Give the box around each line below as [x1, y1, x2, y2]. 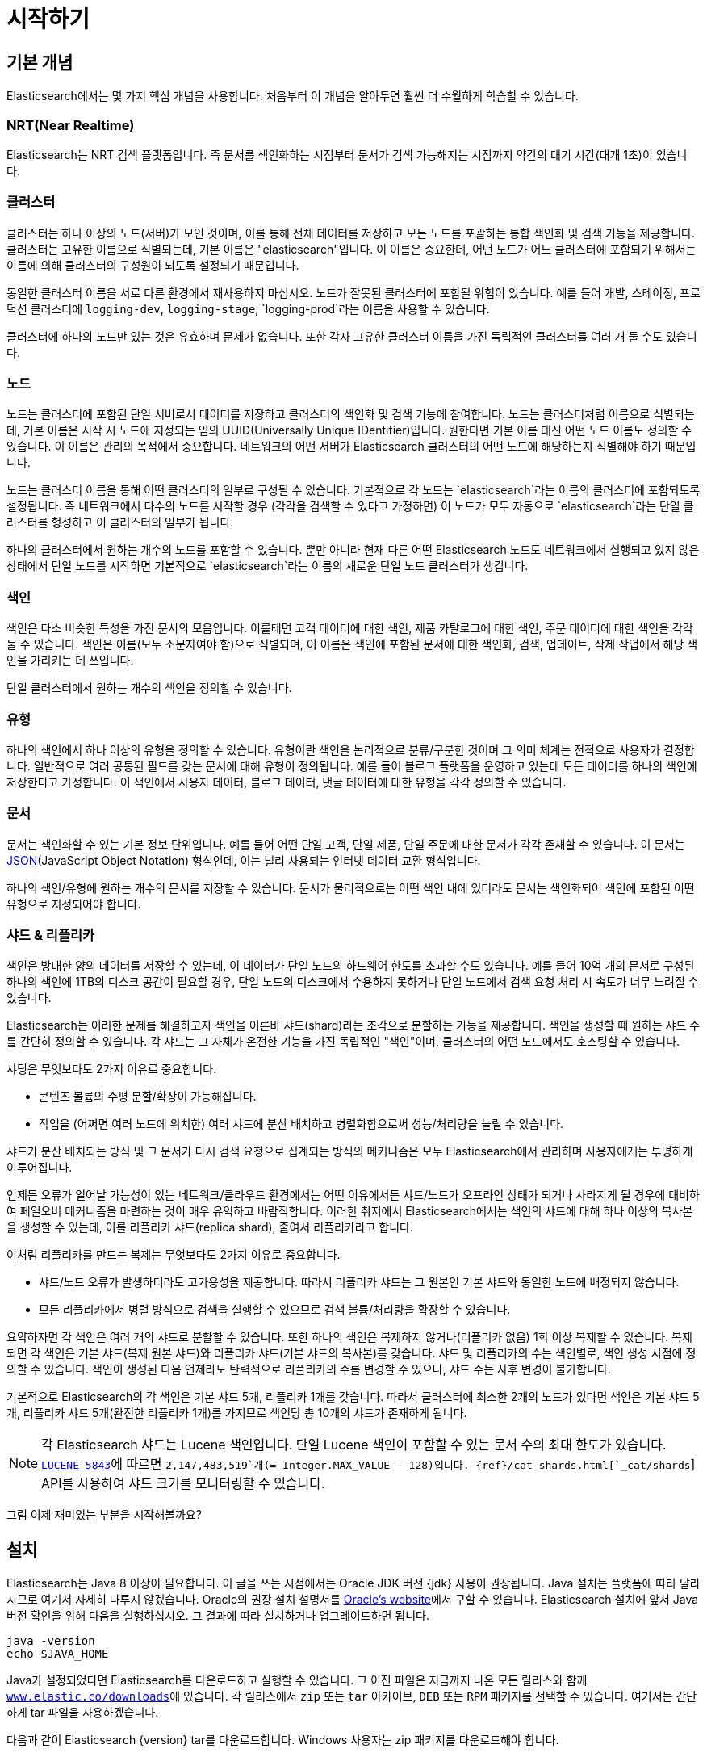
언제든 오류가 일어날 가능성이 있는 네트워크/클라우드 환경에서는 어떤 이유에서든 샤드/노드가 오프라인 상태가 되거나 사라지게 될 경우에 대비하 [6, 1188, 700, 1202]
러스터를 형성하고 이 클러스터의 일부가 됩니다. [6, 515, 234, 530]
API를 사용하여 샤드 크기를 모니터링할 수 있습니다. [41, 1475, 325, 1492]
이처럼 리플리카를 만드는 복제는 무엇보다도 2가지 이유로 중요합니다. [6, 1248, 341, 1262]
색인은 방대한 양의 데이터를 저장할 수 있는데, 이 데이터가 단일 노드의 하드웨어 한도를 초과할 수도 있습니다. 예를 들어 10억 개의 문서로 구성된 [6, 958, 695, 973]
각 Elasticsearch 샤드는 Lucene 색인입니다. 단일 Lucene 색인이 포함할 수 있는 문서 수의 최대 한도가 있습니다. [41, 1436, 667, 1453]
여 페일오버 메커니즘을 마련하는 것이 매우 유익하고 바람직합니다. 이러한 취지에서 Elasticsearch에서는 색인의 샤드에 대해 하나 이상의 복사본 [6, 1204, 693, 1218]
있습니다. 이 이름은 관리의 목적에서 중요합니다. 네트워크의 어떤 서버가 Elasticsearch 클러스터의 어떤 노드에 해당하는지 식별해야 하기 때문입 [6, 439, 697, 454]
